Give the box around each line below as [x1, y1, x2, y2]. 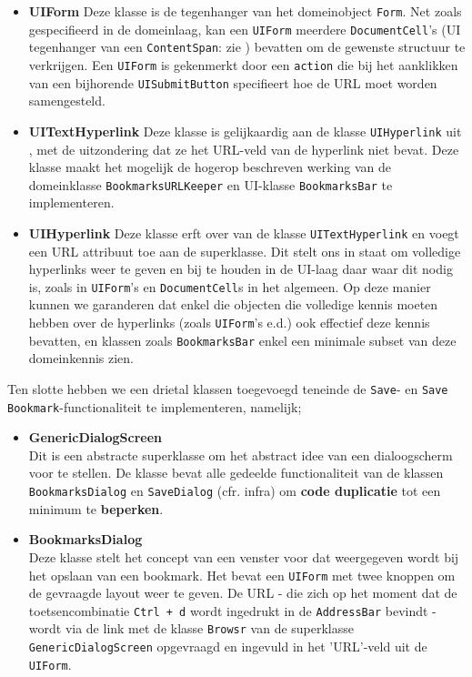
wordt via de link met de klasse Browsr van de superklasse [28, 619, 355, 638]
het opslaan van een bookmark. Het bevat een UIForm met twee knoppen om [28, 565, 456, 584]
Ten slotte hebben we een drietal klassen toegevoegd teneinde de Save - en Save [7, 379, 448, 398]
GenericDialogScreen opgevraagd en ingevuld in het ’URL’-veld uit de [28, 637, 427, 656]
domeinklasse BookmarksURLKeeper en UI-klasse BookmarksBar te [28, 175, 393, 194]
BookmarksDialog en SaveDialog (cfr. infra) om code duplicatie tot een [28, 481, 441, 500]
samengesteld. [28, 91, 105, 110]
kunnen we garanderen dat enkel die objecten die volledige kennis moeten [28, 295, 438, 314]
